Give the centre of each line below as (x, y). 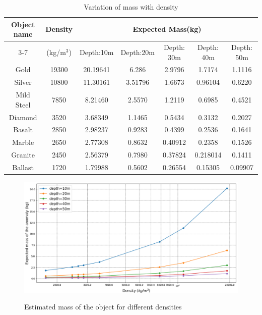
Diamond (23, 117)
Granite (23, 155)
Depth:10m (97, 52)
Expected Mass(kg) (167, 29)
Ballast (23, 167)
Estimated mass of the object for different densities (103, 307)
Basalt (23, 129)
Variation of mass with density (131, 7)
